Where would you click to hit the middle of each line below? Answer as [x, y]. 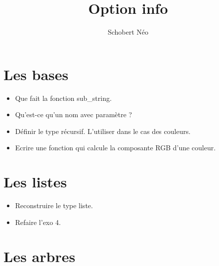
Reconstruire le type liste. [54, 205]
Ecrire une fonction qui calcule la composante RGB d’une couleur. [115, 148]
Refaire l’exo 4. [38, 222]
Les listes [35, 182]
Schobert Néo [128, 32]
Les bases [36, 74]
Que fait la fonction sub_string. [63, 98]
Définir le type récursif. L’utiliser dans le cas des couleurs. [103, 131]
